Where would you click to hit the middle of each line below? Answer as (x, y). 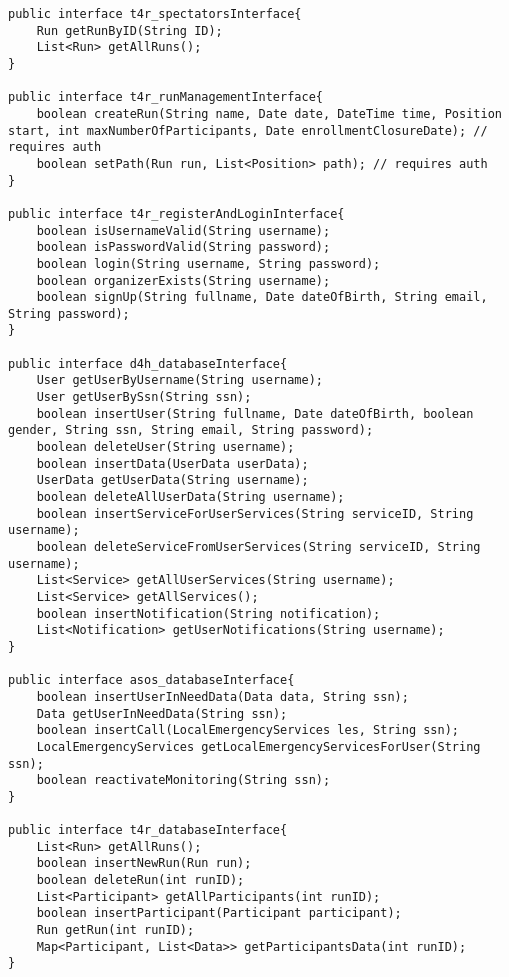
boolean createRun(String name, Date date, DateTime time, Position (269, 113)
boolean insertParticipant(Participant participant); (219, 913)
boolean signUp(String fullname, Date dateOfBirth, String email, (262, 297)
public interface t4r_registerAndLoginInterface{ (176, 213)
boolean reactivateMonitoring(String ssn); (183, 780)
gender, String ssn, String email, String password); (191, 430)
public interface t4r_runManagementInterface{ (165, 97)
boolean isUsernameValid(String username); (183, 230)
